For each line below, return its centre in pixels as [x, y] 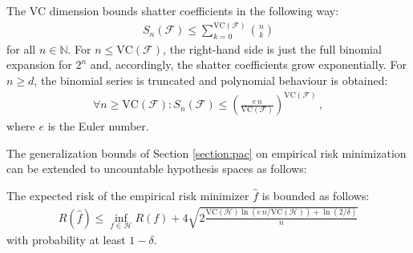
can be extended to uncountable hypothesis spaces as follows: [157, 169]
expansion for [39, 64]
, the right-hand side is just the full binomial [272, 48]
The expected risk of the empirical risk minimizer [128, 195]
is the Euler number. [98, 126]
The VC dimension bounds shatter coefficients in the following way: [173, 10]
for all [21, 48]
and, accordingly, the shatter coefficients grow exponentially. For [248, 64]
